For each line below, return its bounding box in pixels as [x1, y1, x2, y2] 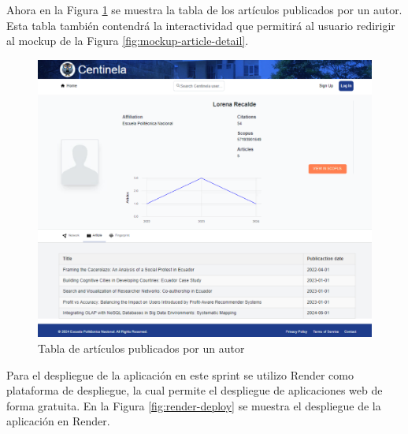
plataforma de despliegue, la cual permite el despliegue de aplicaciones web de [6, 382, 383, 398]
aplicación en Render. [6, 413, 110, 429]
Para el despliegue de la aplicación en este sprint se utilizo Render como [6, 366, 354, 383]
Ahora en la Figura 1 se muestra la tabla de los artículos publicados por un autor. [6, 2, 402, 17]
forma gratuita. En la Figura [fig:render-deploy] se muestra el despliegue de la [6, 397, 381, 413]
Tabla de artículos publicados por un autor [38, 339, 245, 356]
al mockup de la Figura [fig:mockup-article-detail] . [6, 32, 249, 49]
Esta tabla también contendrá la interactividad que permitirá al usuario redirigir [6, 17, 395, 33]
